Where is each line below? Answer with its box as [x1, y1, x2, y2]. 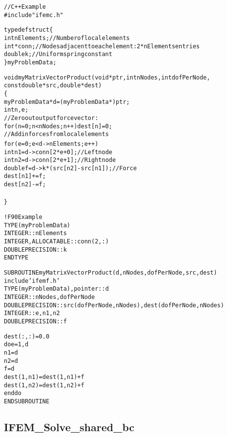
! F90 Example [4, 214, 42, 221]
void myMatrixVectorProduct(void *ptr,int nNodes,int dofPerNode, [4, 74, 210, 81]
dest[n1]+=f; [4, 173, 46, 180]
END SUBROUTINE [4, 397, 50, 405]
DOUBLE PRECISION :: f [4, 318, 67, 325]
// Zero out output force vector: [4, 114, 99, 121]
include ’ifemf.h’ [4, 277, 60, 284]
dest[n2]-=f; [4, 181, 46, 188]
